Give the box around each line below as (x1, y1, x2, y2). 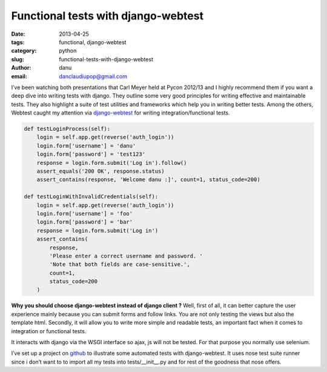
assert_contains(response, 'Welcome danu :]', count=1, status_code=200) (36, 176, 260, 183)
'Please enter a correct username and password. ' (49, 252, 203, 259)
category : (11, 47, 37, 55)
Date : (11, 30, 25, 38)
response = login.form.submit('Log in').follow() (36, 159, 187, 166)
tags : (11, 38, 25, 45)
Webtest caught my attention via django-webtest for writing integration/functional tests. (11, 109, 230, 116)
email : (11, 73, 27, 80)
